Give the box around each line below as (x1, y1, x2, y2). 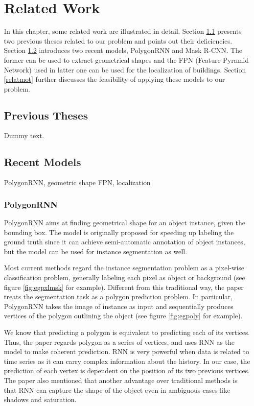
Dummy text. (4, 130, 44, 141)
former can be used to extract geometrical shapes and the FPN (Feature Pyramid (4, 54, 249, 65)
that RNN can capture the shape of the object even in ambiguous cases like (4, 384, 231, 395)
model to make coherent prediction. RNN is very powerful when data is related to (4, 346, 250, 357)
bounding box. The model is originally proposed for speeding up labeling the (4, 227, 234, 237)
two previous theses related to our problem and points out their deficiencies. (4, 35, 232, 46)
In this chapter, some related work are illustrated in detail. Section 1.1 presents (4, 26, 242, 36)
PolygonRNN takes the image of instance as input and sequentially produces (4, 301, 233, 311)
